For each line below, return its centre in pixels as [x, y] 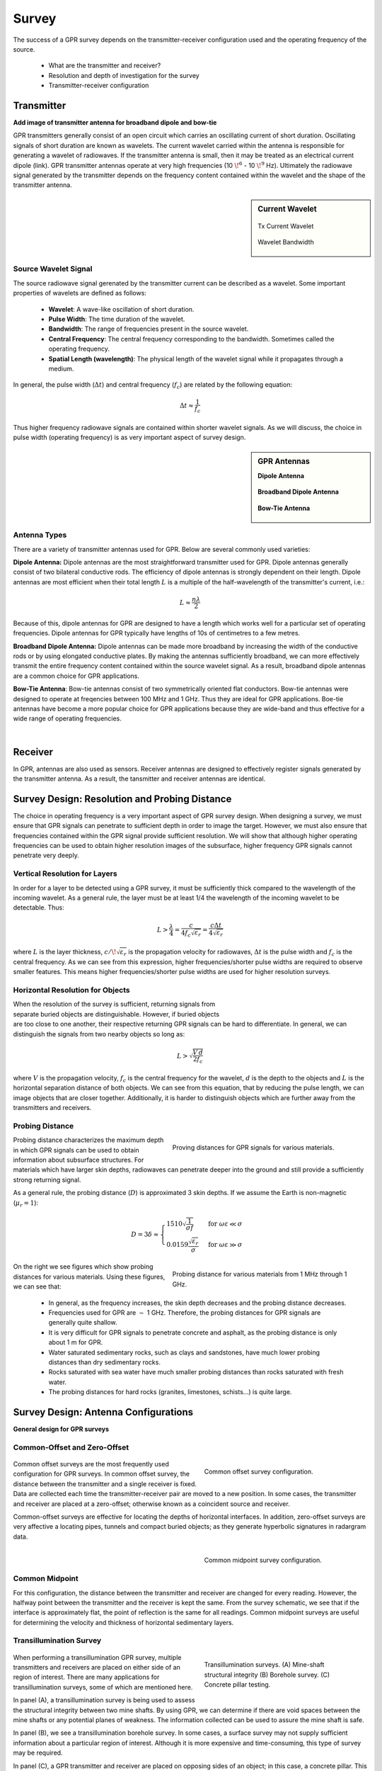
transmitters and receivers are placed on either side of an [97, 1668]
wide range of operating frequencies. [67, 718]
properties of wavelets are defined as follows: [80, 293]
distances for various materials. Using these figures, [89, 1277]
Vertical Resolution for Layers [65, 873]
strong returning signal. [47, 1179]
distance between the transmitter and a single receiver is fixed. [105, 1483]
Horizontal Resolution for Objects [71, 990]
